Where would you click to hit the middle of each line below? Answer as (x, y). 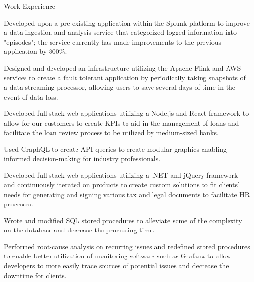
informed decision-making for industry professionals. (82, 158)
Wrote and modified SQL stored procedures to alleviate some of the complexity (123, 220)
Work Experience (30, 6)
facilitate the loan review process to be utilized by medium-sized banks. (111, 132)
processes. (19, 204)
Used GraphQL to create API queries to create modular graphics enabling (115, 149)
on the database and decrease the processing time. (79, 230)
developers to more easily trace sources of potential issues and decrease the (116, 266)
